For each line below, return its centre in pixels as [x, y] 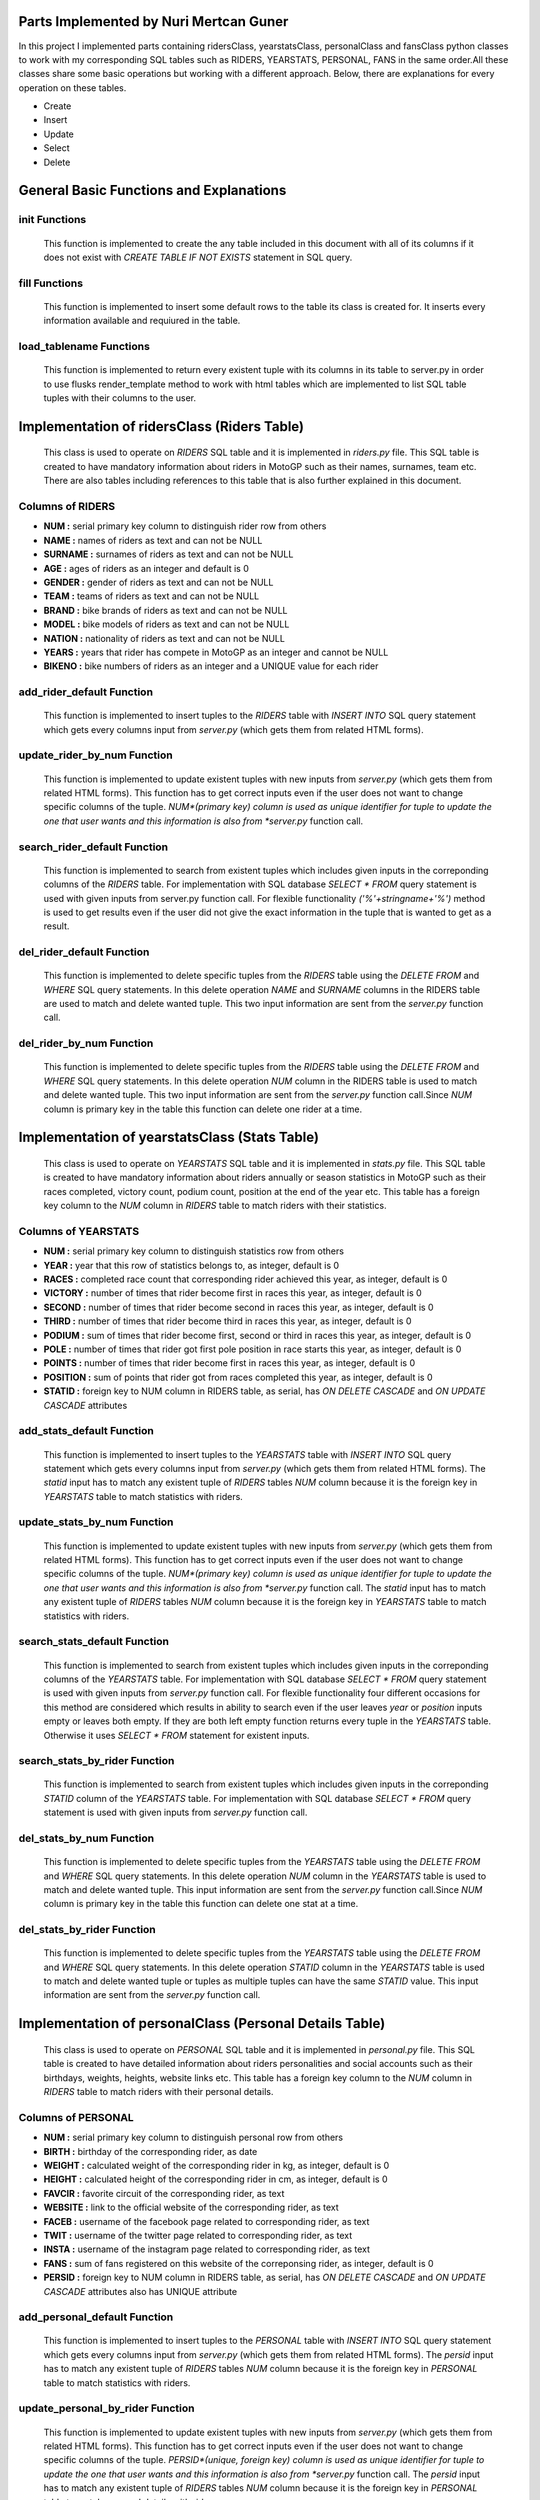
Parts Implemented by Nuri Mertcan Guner [153, 21]
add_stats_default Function [86, 1431]
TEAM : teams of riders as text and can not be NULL [151, 596]
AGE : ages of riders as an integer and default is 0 [146, 568]
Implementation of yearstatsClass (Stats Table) [169, 1137]
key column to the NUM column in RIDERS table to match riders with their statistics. [215, 1206]
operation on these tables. [72, 87]
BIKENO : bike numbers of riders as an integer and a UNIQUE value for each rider [211, 666]
